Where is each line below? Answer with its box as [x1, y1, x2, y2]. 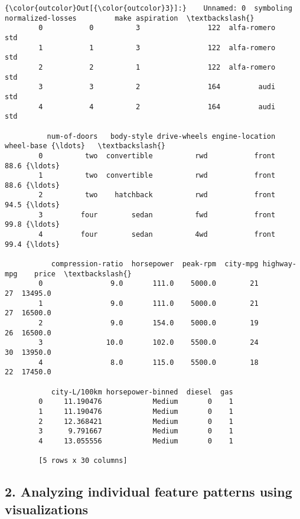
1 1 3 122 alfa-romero [38, 43, 276, 52]
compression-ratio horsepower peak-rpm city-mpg [51, 260, 259, 269]
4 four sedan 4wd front [38, 230, 276, 239]
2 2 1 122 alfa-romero [38, 63, 276, 71]
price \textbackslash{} [34, 269, 132, 278]
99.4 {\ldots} [5, 240, 60, 249]
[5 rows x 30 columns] [38, 456, 128, 465]
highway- [262, 260, 296, 269]
